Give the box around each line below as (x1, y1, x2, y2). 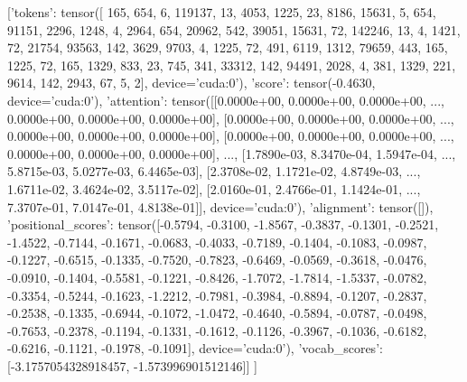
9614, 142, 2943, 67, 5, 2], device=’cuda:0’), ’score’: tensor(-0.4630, (7, 73, 376, 92)
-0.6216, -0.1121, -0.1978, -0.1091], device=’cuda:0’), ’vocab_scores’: (7, 339, 383, 358)
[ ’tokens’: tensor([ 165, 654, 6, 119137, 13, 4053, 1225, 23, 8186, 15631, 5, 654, (7, 3, 436, 21)
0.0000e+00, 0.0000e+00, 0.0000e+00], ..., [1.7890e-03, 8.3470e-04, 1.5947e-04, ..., (7, 144, 456, 163)
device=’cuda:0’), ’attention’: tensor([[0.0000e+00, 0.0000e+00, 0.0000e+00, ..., (7, 90, 444, 109)
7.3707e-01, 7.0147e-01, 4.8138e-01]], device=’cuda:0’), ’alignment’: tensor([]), (7, 197, 434, 216)
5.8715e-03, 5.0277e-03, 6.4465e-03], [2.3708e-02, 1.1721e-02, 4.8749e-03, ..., (7, 162, 421, 181)
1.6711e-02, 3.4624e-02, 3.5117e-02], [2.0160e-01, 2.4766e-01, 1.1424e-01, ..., (7, 179, 421, 198)
